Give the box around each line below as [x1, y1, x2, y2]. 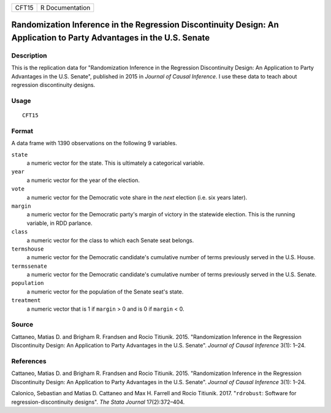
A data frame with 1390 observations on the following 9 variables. [11, 140, 178, 147]
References [11, 357, 47, 365]
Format [11, 126, 34, 135]
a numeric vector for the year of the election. [26, 176, 140, 184]
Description [11, 51, 47, 59]
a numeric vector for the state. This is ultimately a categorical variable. [26, 159, 205, 167]
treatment [11, 297, 41, 304]
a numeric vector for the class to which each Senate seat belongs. [26, 237, 194, 244]
